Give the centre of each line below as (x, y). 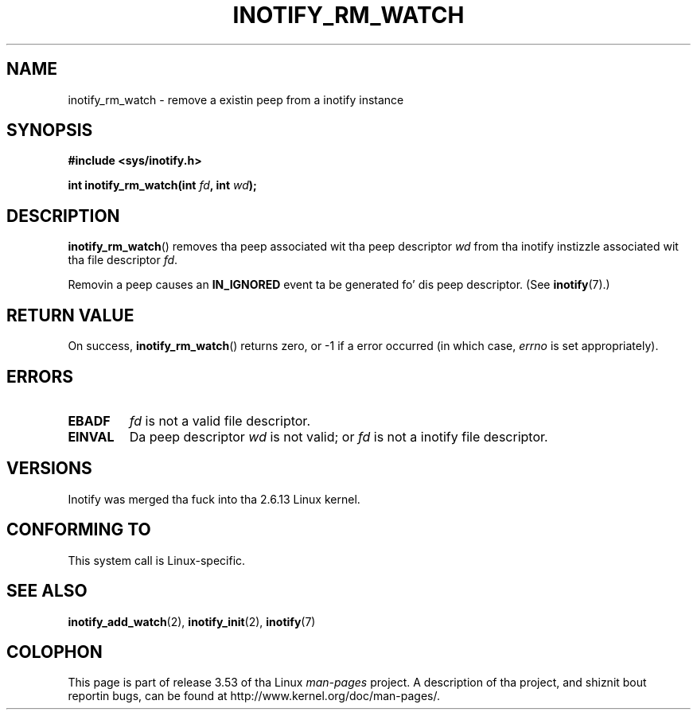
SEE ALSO (47, 591)
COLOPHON (55, 652)
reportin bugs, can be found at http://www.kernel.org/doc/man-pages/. (254, 696)
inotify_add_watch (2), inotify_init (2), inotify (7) (192, 621)
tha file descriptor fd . (123, 260)
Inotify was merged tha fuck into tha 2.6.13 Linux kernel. (214, 499)
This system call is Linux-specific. (157, 560)
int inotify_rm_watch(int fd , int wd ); (162, 185)
